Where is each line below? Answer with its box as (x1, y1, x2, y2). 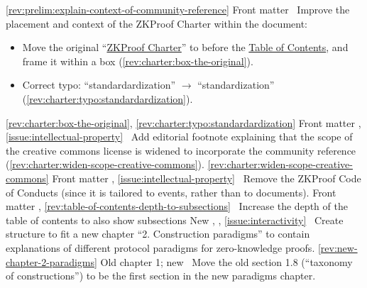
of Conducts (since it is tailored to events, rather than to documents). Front (6, 184, 336, 199)
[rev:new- (317, 240, 358, 255)
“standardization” (197, 77, 275, 92)
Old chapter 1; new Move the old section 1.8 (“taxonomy (100, 254, 353, 269)
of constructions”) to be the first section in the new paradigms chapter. (6, 268, 316, 283)
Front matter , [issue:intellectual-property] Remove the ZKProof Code (52, 170, 361, 185)
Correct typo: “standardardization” (22, 77, 176, 92)
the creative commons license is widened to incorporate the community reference (6, 143, 356, 157)
